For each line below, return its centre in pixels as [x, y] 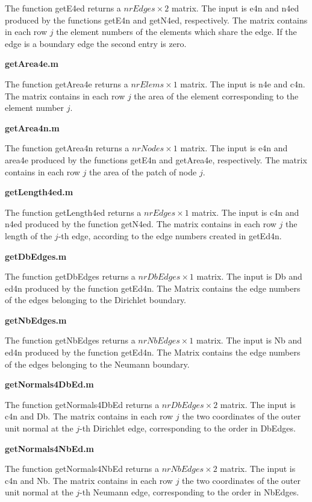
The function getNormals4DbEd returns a [82, 404]
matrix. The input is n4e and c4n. [243, 83]
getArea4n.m [32, 127]
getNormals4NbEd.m [50, 448]
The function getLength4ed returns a [73, 212]
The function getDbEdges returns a [70, 276]
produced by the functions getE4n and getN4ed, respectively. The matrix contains [156, 20]
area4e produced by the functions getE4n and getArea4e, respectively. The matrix [156, 159]
